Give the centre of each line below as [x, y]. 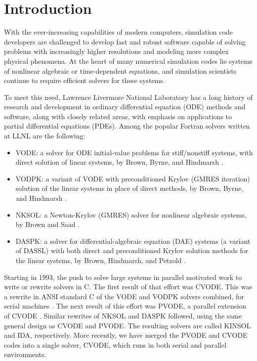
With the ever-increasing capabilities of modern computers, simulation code [118, 32]
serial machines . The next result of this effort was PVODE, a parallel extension [125, 306]
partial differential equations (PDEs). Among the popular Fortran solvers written [127, 126]
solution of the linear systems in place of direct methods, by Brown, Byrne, [129, 188]
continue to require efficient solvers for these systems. [85, 80]
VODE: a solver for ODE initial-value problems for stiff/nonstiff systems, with [134, 152]
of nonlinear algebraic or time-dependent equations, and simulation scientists [120, 70]
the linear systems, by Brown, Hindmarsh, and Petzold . [101, 260]
